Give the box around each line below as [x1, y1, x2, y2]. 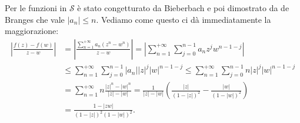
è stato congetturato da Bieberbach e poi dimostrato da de [77, 2, 289, 13]
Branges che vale [5, 13, 65, 25]
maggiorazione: [5, 25, 59, 37]
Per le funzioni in [5, 2, 67, 13]
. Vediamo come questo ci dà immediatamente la [96, 13, 271, 25]
